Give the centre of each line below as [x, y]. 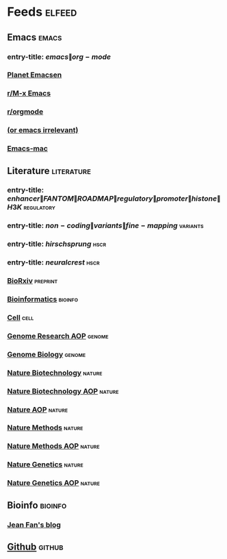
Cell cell [21, 317]
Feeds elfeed [42, 12]
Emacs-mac [27, 149]
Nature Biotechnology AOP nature [63, 391]
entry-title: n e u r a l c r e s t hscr [54, 262]
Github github [35, 546]
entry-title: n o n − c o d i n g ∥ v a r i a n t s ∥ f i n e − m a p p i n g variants [105, 225]
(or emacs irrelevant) [43, 130]
